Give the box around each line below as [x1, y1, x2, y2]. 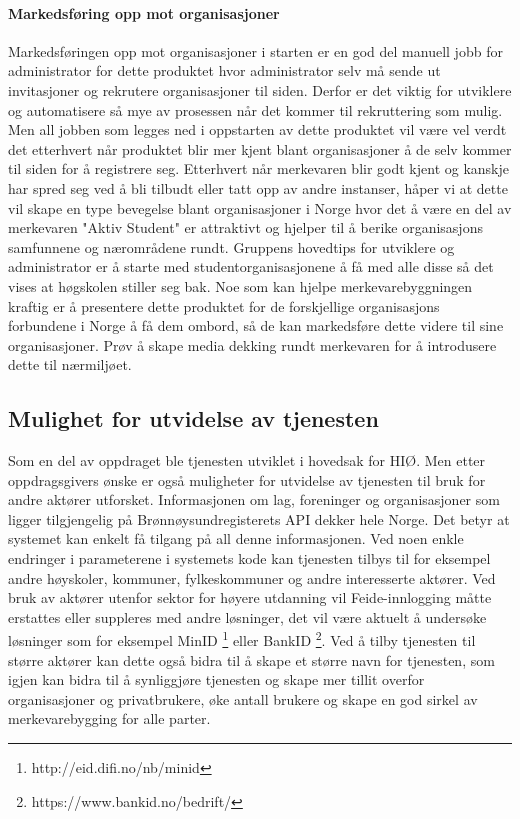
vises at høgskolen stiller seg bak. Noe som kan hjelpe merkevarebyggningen [8, 275, 473, 296]
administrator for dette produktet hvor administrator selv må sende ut [8, 60, 441, 81]
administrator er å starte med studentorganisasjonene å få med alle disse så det [8, 256, 494, 277]
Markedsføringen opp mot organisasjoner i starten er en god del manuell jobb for [8, 40, 503, 61]
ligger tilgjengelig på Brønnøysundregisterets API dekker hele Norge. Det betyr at [8, 508, 510, 529]
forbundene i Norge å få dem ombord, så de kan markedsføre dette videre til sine [8, 315, 504, 336]
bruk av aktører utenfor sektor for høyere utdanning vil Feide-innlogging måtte [8, 587, 492, 608]
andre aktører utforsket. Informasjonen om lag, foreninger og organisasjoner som [8, 489, 500, 510]
